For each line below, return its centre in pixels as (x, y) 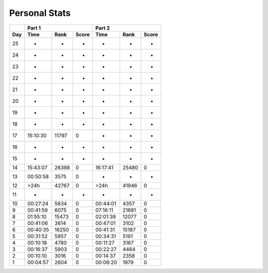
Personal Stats (40, 13)
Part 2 (102, 28)
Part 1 (34, 28)
